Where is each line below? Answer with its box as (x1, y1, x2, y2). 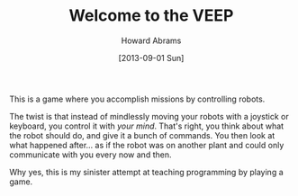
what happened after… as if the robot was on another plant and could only (9, 139, 284, 150)
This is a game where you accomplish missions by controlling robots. (9, 94, 266, 104)
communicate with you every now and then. (9, 149, 172, 160)
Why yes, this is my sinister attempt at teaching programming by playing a (9, 166, 284, 177)
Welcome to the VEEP (68, 5, 234, 26)
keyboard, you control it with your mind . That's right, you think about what (9, 120, 284, 131)
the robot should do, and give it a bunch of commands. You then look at (9, 129, 275, 140)
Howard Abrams (121, 35, 182, 46)
